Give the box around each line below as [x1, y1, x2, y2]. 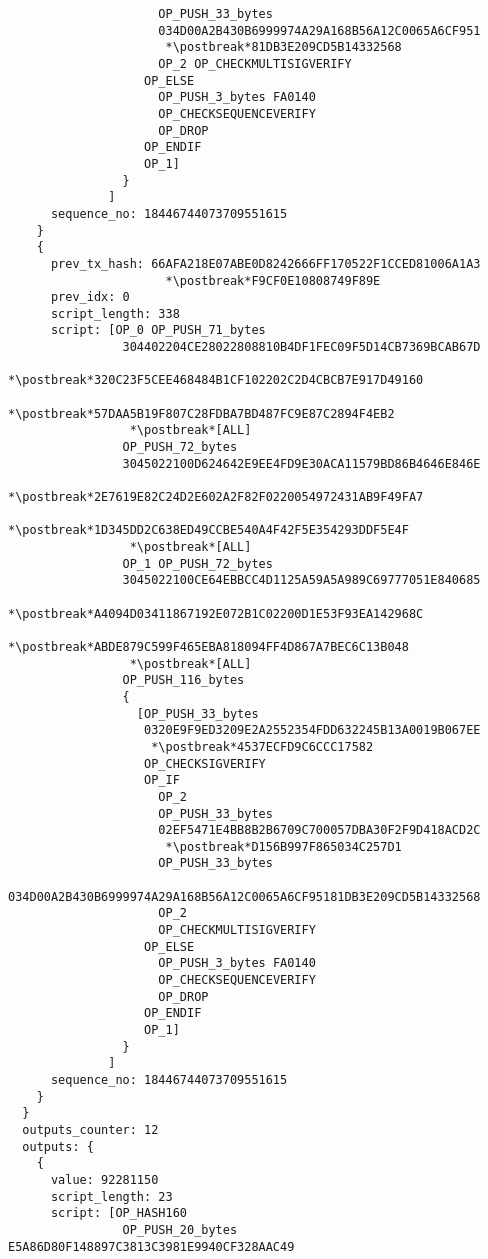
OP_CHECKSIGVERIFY [144, 756, 266, 771]
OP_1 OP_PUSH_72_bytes [122, 556, 273, 571]
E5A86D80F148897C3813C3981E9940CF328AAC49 [8, 1239, 295, 1254]
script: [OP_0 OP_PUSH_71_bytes [50, 323, 266, 338]
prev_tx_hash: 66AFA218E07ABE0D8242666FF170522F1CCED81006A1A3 [50, 256, 481, 271]
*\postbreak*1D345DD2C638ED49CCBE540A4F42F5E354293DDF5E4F [8, 523, 409, 538]
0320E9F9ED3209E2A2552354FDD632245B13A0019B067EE [144, 723, 481, 738]
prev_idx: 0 [50, 290, 130, 305]
